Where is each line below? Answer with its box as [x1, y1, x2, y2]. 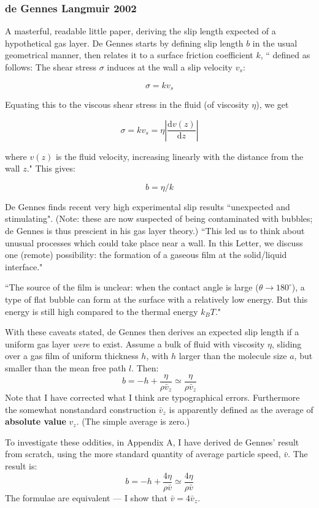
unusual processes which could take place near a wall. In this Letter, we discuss [5, 236, 303, 249]
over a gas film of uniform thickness [5, 349, 139, 362]
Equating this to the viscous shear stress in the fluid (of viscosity [5, 98, 249, 111]
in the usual [252, 36, 298, 49]
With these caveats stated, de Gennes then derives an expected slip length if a [5, 325, 299, 338]
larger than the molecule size [179, 349, 287, 362]
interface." [5, 260, 43, 273]
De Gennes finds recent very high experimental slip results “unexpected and [5, 200, 290, 213]
